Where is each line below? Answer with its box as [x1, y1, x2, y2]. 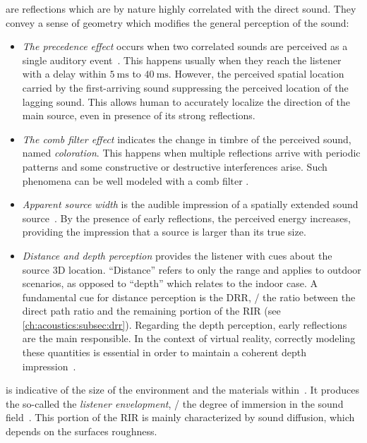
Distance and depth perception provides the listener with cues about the [22, 248, 332, 262]
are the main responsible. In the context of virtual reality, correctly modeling [22, 331, 356, 346]
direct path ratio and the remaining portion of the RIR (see [22, 303, 281, 318]
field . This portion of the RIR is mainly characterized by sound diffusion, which [6, 410, 355, 425]
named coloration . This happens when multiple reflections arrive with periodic [22, 145, 361, 160]
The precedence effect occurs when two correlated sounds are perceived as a [22, 39, 348, 54]
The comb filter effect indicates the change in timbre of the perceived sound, [22, 131, 351, 146]
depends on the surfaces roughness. [6, 424, 157, 439]
